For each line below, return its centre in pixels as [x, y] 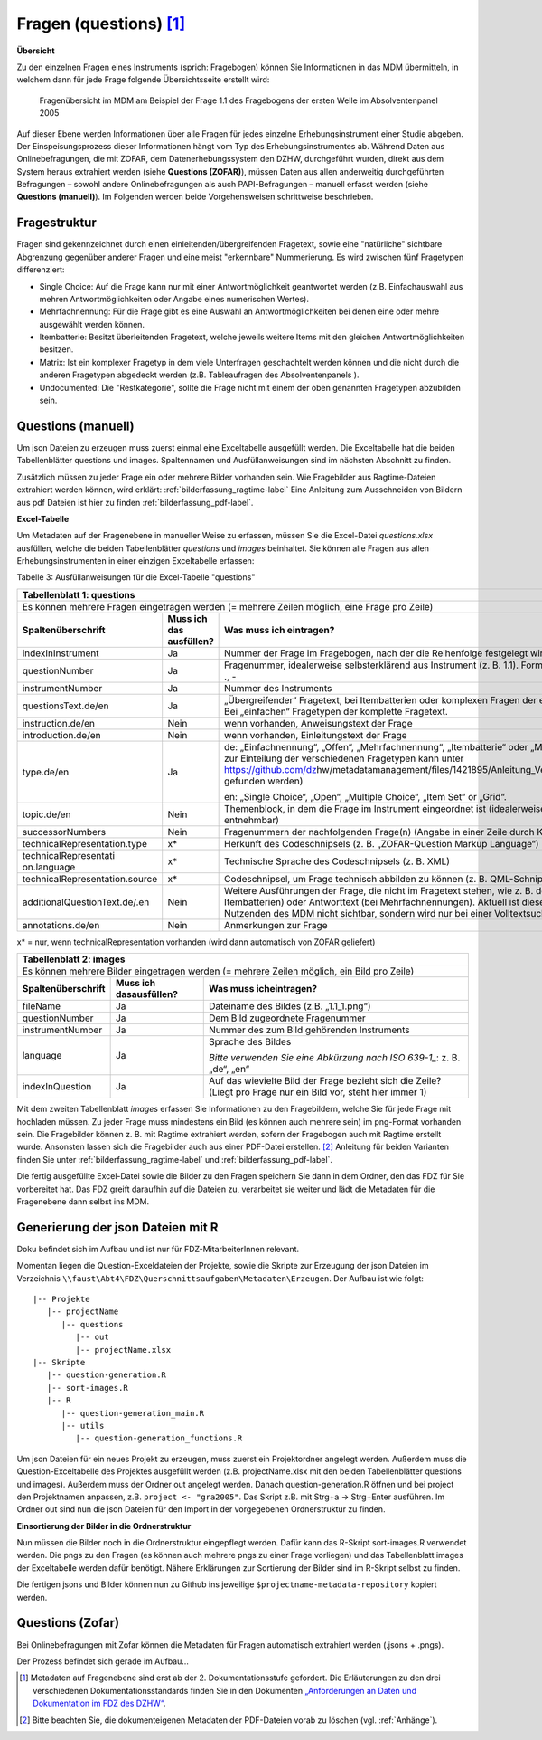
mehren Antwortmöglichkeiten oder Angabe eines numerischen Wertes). [174, 299]
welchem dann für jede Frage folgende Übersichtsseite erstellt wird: [143, 80]
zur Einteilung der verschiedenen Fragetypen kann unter [344, 758]
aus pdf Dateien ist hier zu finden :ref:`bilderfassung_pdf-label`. [135, 502]
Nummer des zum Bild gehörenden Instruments [309, 1030]
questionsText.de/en [65, 706]
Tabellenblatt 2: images [74, 959]
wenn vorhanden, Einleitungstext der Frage [316, 735]
